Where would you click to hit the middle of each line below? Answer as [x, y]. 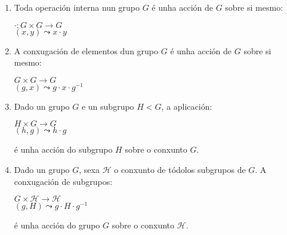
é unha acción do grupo [57, 225]
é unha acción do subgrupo [63, 149]
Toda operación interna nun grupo [77, 7]
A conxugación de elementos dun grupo [86, 50]
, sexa [89, 170]
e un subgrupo [108, 106]
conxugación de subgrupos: [63, 181]
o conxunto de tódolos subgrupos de [180, 170]
